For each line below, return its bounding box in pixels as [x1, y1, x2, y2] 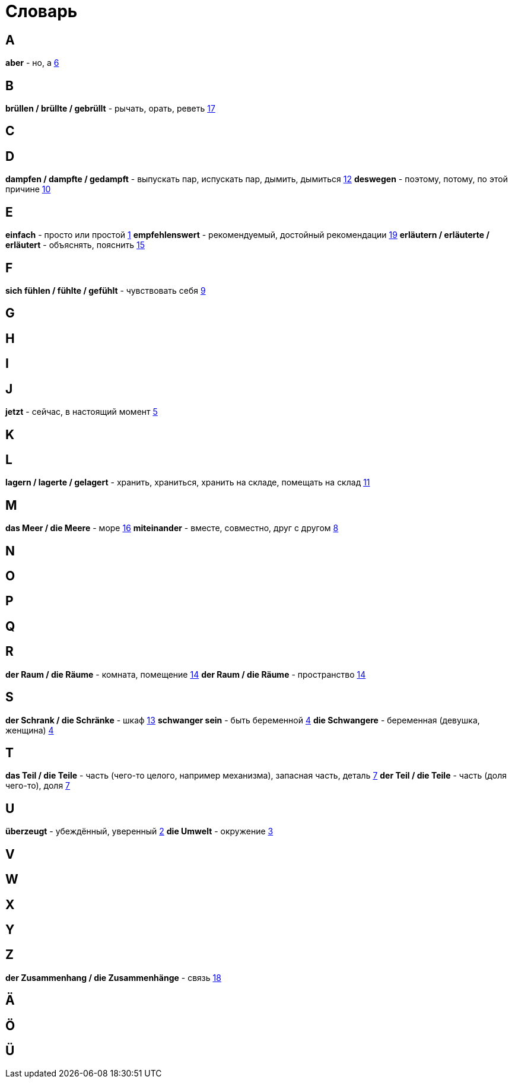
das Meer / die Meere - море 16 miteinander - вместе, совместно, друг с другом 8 [5, 523, 339, 533]
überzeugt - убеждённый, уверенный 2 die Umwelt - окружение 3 [5, 826, 274, 837]
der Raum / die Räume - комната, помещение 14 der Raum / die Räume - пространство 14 [5, 669, 366, 679]
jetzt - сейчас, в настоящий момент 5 [5, 406, 158, 417]
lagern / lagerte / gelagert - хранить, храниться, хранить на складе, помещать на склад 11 [5, 477, 370, 488]
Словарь [5, 1, 78, 21]
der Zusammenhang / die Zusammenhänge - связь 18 [5, 972, 221, 983]
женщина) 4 [5, 725, 54, 735]
